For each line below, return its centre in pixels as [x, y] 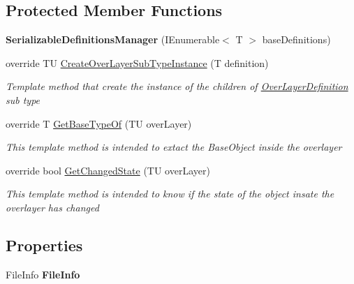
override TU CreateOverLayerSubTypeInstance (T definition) [137, 62]
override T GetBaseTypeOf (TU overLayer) [99, 123]
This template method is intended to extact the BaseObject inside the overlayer [174, 147]
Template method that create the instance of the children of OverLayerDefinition [177, 86]
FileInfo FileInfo [43, 274]
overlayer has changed [52, 207]
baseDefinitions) [296, 39]
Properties [44, 245]
